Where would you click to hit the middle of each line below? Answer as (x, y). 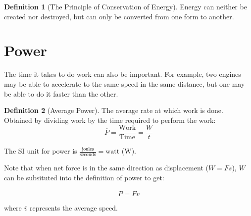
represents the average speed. (74, 207)
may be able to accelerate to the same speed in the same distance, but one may (125, 83)
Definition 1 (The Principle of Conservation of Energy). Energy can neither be (125, 6)
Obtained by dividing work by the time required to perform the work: (110, 120)
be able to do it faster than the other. (61, 93)
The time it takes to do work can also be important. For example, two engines (123, 74)
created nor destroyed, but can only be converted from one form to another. (119, 16)
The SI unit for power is (41, 151)
